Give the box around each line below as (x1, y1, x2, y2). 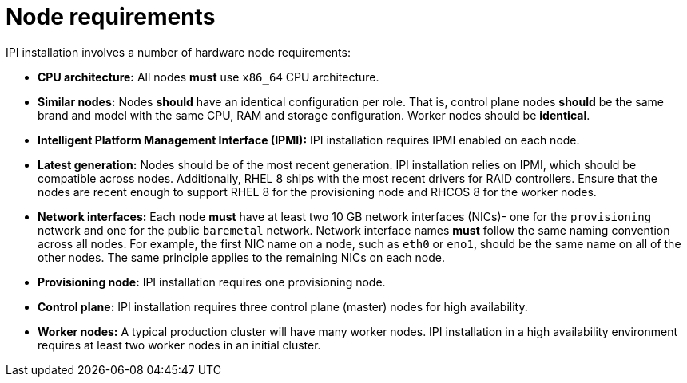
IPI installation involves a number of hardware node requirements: (6, 45, 351, 59)
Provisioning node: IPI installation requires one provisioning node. (38, 274, 386, 289)
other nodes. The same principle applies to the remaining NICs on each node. (38, 250, 445, 264)
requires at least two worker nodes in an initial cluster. (38, 338, 321, 352)
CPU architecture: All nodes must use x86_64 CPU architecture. (38, 69, 379, 84)
